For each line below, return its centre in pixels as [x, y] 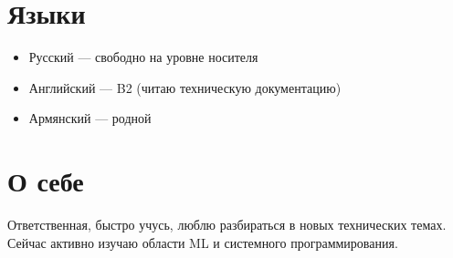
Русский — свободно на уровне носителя [143, 57]
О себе [46, 181]
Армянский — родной [90, 118]
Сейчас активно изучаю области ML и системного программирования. [203, 242]
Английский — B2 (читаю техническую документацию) [185, 87]
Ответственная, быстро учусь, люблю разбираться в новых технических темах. [227, 225]
